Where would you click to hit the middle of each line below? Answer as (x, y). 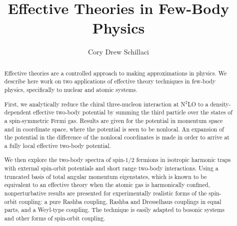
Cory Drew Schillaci (118, 52)
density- (220, 104)
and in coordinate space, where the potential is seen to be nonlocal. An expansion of (114, 129)
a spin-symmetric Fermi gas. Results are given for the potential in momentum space (113, 120)
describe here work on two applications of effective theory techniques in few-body (110, 81)
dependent (18, 112)
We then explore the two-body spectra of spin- (65, 160)
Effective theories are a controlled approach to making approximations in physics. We (115, 73)
